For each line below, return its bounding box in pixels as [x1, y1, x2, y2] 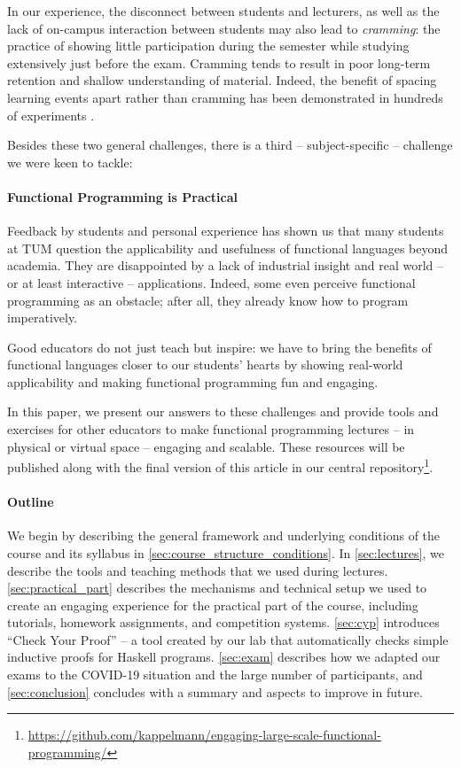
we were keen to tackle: [7, 152, 133, 171]
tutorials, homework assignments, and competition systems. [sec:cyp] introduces [7, 613, 440, 632]
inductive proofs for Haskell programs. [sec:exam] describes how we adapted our [7, 648, 441, 666]
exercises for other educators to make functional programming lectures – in [7, 420, 415, 438]
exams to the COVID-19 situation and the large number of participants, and [7, 665, 423, 684]
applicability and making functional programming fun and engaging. [7, 372, 379, 391]
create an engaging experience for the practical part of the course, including [7, 595, 418, 614]
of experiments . [7, 105, 95, 124]
